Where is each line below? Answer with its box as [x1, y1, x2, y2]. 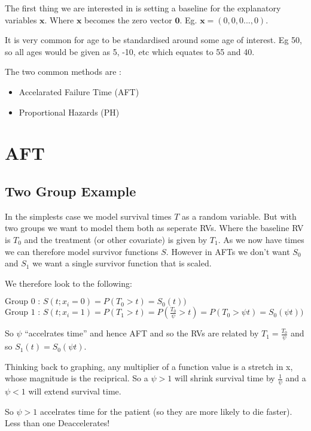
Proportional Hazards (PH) [19, 105, 120, 118]
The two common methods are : [5, 65, 121, 78]
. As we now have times [218, 233, 304, 245]
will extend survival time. [28, 385, 121, 397]
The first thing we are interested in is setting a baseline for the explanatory [5, 2, 281, 14]
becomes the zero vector [84, 13, 172, 26]
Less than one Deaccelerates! [5, 417, 110, 429]
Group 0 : [5, 298, 41, 306]
